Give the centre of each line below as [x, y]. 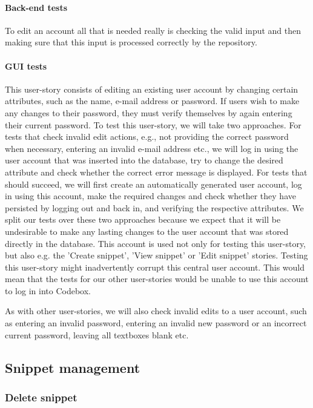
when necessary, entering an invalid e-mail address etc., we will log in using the [152, 148]
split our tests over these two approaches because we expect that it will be [143, 219]
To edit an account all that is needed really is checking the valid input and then [153, 30]
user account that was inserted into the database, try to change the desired [144, 160]
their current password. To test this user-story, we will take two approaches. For [153, 124]
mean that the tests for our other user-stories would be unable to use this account [157, 279]
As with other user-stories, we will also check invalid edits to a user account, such [156, 311]
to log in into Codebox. [48, 290]
